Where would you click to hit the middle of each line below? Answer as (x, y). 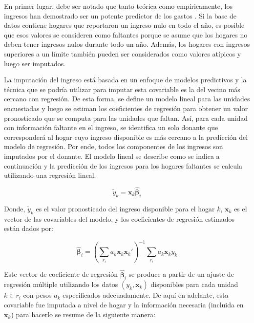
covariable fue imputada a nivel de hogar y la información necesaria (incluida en (124, 304)
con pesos (37, 295)
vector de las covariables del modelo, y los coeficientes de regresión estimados (119, 218)
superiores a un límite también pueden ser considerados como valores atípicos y (123, 53)
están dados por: (29, 228)
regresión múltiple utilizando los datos (61, 284)
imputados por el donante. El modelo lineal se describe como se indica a (112, 156)
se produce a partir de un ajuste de (181, 274)
